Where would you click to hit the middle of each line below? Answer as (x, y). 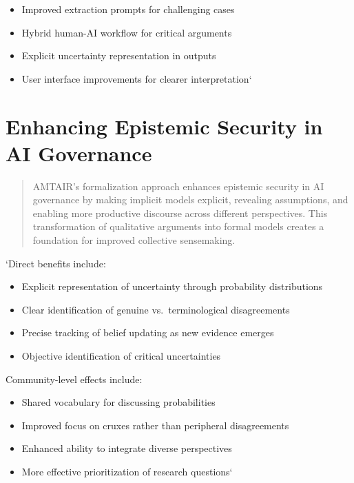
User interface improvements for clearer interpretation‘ (137, 78)
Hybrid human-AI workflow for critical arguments (127, 32)
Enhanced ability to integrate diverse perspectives (127, 448)
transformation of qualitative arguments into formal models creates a (178, 226)
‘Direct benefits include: (56, 263)
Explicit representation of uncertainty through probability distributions (172, 286)
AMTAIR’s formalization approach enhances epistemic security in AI (178, 186)
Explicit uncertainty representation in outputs (119, 55)
